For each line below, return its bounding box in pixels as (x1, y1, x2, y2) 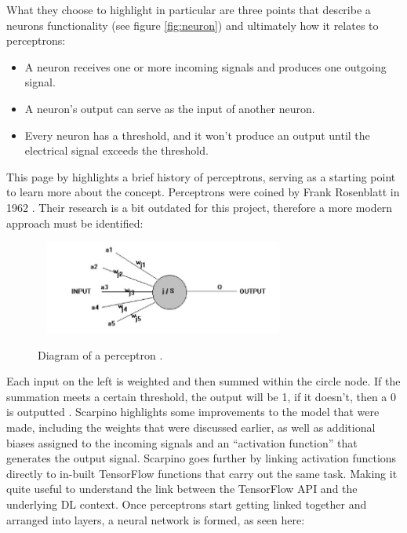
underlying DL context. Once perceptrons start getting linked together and (6, 495, 367, 512)
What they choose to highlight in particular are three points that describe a (6, 2, 371, 17)
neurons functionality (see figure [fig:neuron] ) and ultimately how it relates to (6, 16, 379, 33)
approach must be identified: (6, 214, 144, 231)
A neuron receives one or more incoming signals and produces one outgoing (24, 58, 387, 75)
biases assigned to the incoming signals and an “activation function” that (6, 434, 358, 451)
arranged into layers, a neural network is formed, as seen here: (6, 511, 305, 528)
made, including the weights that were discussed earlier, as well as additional (6, 419, 376, 436)
